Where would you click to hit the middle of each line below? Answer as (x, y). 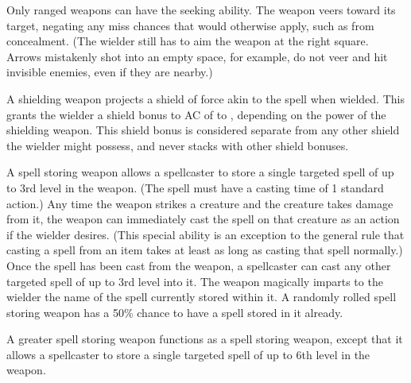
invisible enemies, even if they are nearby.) (110, 72)
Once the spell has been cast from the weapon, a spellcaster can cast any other (199, 265)
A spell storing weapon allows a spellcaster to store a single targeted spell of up (200, 172)
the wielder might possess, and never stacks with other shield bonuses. (178, 145)
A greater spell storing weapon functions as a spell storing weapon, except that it (205, 339)
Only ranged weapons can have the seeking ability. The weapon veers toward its (201, 10)
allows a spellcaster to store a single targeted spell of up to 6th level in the (188, 354)
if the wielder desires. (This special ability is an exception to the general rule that (205, 234)
